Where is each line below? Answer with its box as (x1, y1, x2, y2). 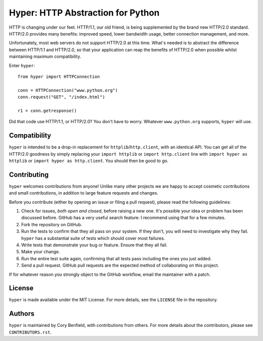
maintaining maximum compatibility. (9, 54, 81, 59)
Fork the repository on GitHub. (21, 221, 82, 227)
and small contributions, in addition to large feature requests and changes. (9, 190, 158, 196)
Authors (9, 309, 35, 318)
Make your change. (21, 249, 60, 255)
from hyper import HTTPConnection (18, 73, 100, 79)
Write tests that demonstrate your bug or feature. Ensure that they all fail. (21, 242, 168, 248)
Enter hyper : (9, 62, 35, 68)
